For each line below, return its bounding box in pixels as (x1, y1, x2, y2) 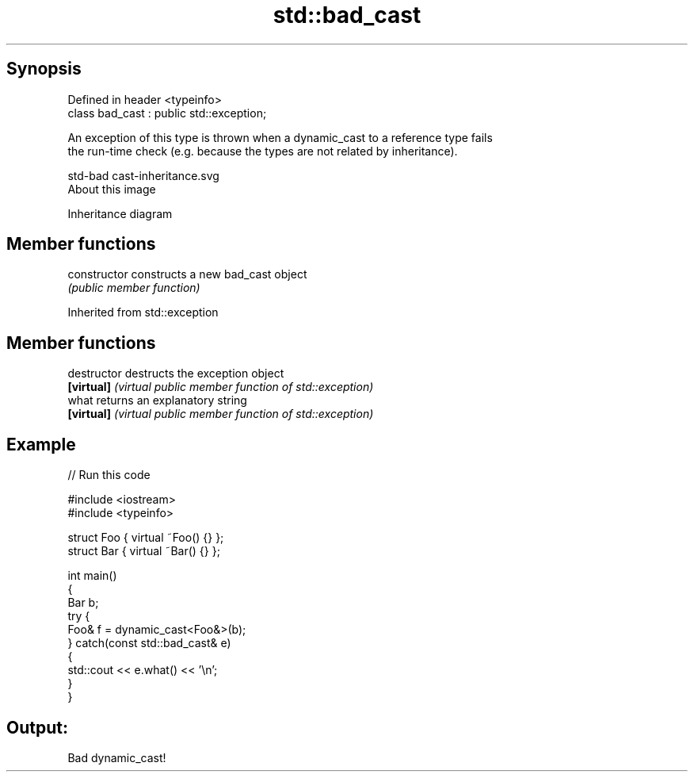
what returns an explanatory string (67, 393, 247, 408)
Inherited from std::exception (67, 305, 219, 320)
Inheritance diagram (67, 206, 173, 220)
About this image (67, 182, 156, 196)
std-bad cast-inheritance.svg (67, 168, 219, 182)
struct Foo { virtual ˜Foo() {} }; (67, 531, 224, 545)
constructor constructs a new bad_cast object (67, 267, 307, 282)
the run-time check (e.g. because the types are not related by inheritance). (67, 144, 458, 158)
